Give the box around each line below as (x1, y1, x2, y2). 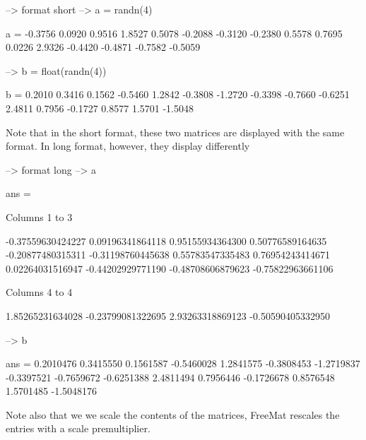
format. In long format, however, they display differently (6, 138, 250, 153)
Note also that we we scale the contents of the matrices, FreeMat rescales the (6, 407, 340, 422)
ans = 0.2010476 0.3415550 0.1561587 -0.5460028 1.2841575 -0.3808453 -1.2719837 (6, 356, 360, 371)
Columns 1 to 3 (6, 209, 73, 224)
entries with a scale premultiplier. (6, 421, 150, 436)
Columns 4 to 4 (6, 285, 73, 299)
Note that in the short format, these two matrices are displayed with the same (6, 124, 345, 139)
